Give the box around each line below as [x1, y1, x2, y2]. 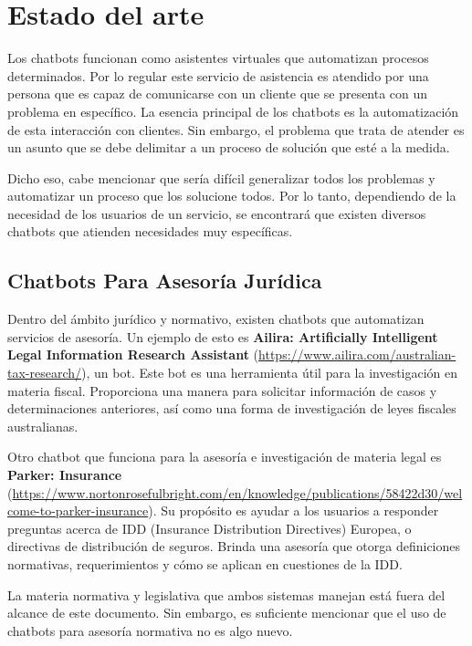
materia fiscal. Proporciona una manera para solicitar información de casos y [7, 380, 437, 400]
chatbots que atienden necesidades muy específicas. [7, 222, 293, 241]
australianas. [7, 416, 79, 435]
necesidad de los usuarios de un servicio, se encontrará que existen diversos [7, 203, 426, 223]
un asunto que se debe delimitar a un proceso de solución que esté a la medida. [7, 138, 450, 157]
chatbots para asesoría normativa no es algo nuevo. [7, 620, 293, 640]
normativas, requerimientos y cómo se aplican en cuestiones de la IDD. [7, 554, 403, 573]
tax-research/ [7, 363, 82, 382]
